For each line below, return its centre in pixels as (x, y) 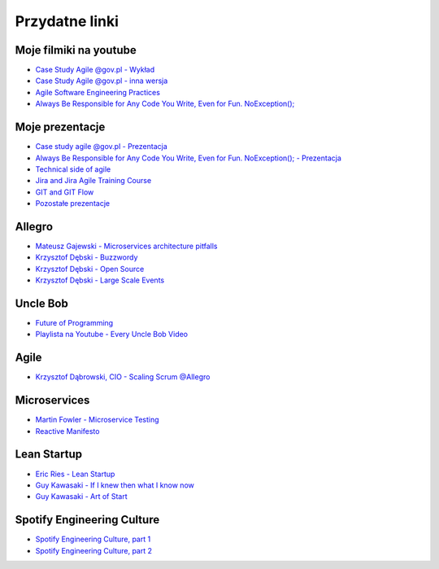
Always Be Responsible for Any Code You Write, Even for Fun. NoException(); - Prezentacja (188, 158)
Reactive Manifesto (67, 431)
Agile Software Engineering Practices (98, 92)
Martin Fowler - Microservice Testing (97, 420)
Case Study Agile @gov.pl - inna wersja (102, 81)
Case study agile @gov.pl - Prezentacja (102, 147)
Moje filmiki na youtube (76, 50)
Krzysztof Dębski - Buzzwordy (87, 257)
